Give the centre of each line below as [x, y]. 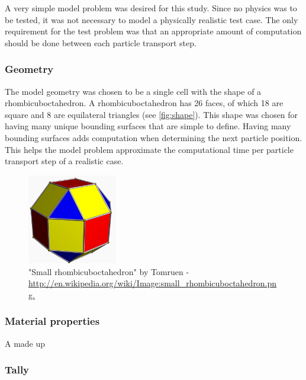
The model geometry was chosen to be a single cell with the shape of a [133, 91]
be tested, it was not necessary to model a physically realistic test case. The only [152, 19]
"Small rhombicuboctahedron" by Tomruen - [109, 271]
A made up [25, 343]
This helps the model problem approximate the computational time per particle [149, 149]
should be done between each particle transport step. [101, 42]
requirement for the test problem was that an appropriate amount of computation [153, 31]
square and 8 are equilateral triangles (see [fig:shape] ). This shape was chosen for [152, 114]
